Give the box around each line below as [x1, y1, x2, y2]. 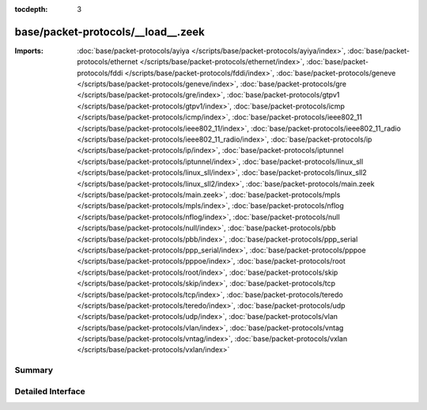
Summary [14, 365, 54, 376]
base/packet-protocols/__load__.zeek [14, 25, 205, 39]
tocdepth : [14, 5, 48, 13]
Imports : [14, 46, 43, 55]
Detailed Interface [14, 385, 86, 397]
